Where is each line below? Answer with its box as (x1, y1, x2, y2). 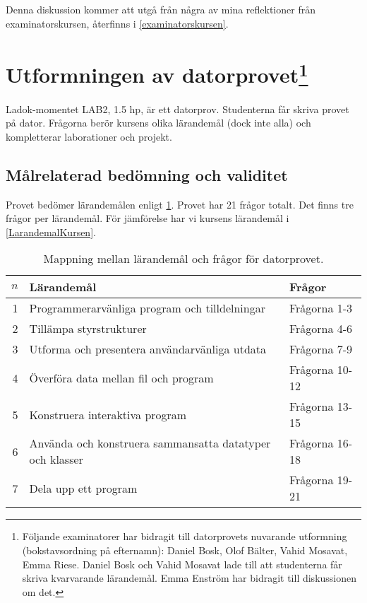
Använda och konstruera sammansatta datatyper (29, 435, 271, 452)
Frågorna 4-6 (289, 320, 353, 337)
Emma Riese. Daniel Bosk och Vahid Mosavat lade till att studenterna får (22, 556, 342, 571)
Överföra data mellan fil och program (29, 369, 214, 386)
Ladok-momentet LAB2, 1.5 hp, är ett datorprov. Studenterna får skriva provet (6, 101, 349, 116)
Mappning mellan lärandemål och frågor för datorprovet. (43, 250, 324, 267)
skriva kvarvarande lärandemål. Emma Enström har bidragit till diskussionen (22, 570, 357, 585)
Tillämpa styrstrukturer (29, 320, 147, 337)
